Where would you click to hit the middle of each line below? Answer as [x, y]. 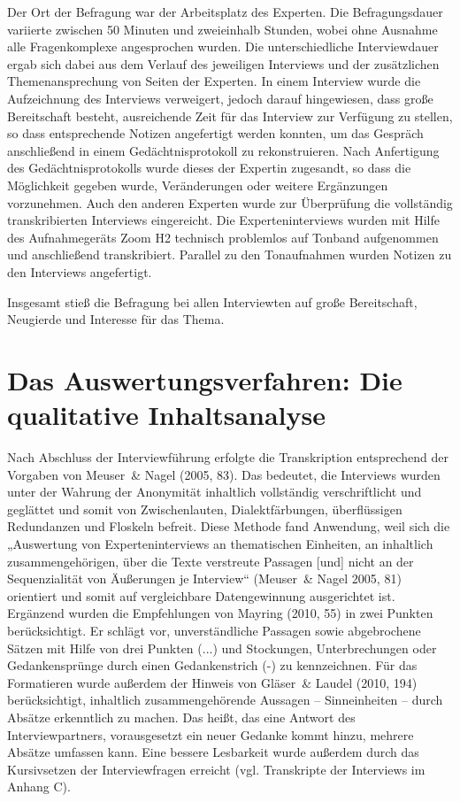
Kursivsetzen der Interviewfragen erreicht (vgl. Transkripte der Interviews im [216, 769]
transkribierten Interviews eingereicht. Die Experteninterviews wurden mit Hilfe [224, 220]
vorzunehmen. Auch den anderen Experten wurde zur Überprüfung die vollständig [230, 202]
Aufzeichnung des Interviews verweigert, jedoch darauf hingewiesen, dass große [220, 98]
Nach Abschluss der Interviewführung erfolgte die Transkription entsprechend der [228, 457]
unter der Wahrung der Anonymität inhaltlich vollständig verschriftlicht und [215, 492]
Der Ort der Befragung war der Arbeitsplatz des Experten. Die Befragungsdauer [225, 12]
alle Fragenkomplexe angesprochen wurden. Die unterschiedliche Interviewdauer [223, 46]
